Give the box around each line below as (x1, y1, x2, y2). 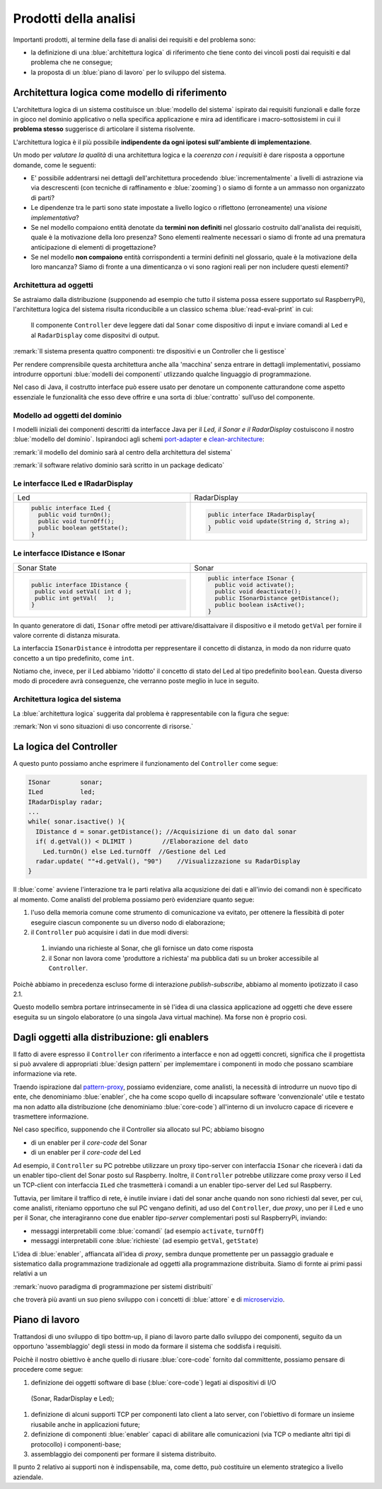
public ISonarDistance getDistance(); (214, 594, 340, 602)
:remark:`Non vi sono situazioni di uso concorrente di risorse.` (13, 722, 194, 730)
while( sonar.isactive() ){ (28, 817, 125, 826)
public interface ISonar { (207, 574, 295, 582)
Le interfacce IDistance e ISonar (13, 549, 125, 559)
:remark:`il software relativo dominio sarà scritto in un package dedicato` (13, 461, 225, 469)
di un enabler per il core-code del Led (30, 1148, 141, 1157)
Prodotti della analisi (13, 11, 136, 26)
